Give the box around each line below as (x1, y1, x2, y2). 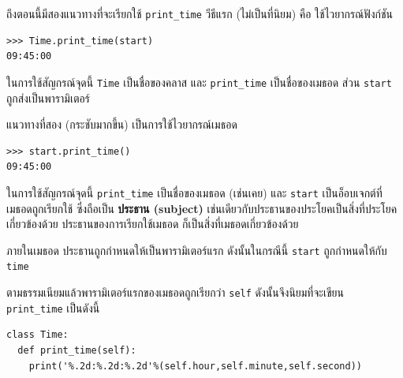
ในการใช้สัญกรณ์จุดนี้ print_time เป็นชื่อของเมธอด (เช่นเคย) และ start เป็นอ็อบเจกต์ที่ (6, 184, 382, 200)
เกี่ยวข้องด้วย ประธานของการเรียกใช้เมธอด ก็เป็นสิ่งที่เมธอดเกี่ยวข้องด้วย (6, 215, 299, 232)
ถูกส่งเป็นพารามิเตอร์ (6, 89, 90, 106)
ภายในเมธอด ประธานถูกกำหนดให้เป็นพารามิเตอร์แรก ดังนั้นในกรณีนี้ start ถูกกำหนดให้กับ (6, 241, 387, 258)
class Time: (6, 329, 69, 341)
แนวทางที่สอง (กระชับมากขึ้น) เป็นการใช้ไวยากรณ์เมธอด (6, 116, 237, 133)
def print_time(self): (17, 344, 136, 356)
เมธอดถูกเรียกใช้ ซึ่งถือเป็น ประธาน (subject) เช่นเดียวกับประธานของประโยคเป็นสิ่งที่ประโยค (6, 200, 397, 216)
